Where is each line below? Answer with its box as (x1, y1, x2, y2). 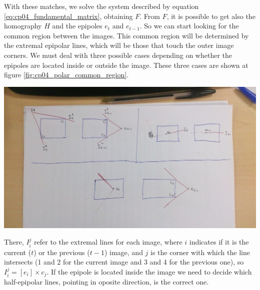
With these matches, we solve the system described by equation (4, 1, 199, 11)
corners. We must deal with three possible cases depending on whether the (4, 49, 232, 60)
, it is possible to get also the (166, 10, 255, 21)
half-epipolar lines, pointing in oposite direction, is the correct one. (4, 277, 209, 287)
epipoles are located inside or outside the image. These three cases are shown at (4, 59, 248, 70)
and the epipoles (52, 20, 102, 31)
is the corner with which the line (150, 247, 250, 257)
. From (139, 10, 160, 21)
